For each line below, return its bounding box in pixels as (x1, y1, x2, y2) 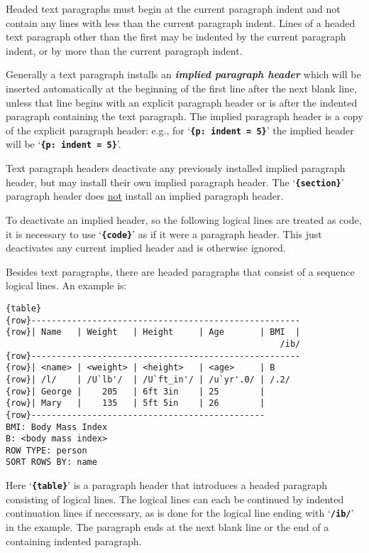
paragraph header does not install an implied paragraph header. (6, 188, 284, 203)
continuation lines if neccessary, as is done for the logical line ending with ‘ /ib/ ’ (6, 505, 354, 520)
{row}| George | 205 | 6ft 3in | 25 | (6, 386, 265, 397)
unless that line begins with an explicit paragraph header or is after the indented (6, 95, 358, 109)
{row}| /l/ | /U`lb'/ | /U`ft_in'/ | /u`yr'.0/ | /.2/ (6, 374, 290, 385)
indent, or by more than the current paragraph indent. (6, 43, 243, 58)
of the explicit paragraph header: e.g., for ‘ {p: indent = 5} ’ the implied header (6, 122, 354, 137)
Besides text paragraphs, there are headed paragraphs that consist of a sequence (6, 264, 355, 279)
